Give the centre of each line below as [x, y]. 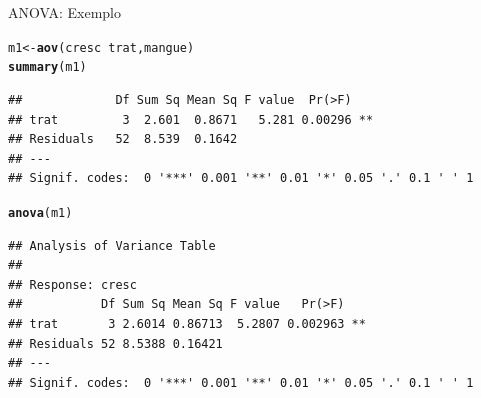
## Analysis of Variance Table [112, 245]
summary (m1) [47, 67]
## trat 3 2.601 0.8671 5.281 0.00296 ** [191, 119]
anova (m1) [40, 212]
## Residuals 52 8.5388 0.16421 [115, 343]
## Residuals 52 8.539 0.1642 [123, 139]
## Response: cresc [72, 284]
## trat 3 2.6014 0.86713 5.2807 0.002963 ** [187, 323]
